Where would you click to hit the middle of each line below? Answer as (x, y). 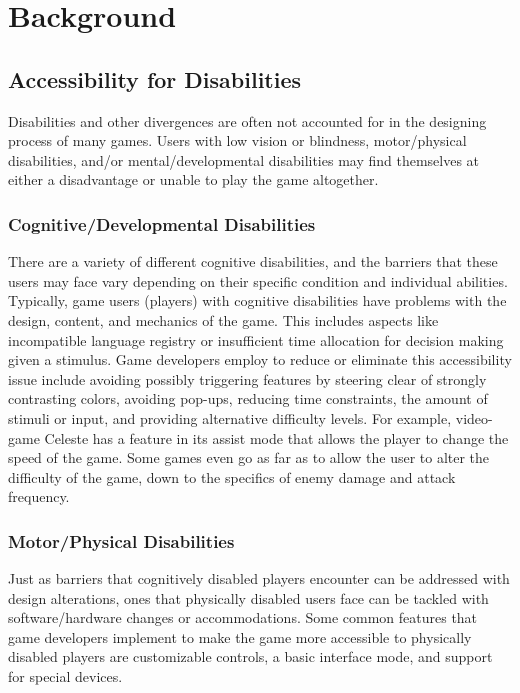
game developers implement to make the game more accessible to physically (240, 636)
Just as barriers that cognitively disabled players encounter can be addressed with (259, 578)
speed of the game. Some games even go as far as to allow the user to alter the (249, 457)
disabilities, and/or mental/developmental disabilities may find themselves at (244, 159)
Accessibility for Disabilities (155, 78)
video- (474, 417)
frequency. (39, 496)
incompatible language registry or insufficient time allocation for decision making (256, 339)
